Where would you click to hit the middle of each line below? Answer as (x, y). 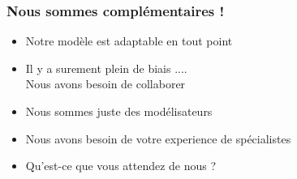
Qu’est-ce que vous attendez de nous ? (121, 166)
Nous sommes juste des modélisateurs (119, 111)
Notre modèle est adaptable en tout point (129, 41)
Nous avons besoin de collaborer (105, 84)
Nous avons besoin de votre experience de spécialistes (158, 138)
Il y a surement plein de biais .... (106, 68)
